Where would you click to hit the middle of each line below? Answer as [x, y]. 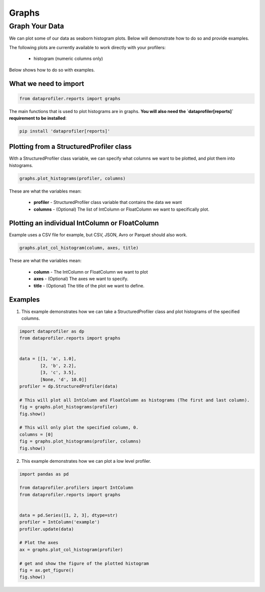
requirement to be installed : [38, 118]
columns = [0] [36, 434]
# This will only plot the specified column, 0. [79, 428]
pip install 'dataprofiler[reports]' [65, 131]
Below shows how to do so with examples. [52, 70]
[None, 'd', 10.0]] [63, 379]
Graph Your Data [37, 26]
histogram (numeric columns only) [68, 58]
